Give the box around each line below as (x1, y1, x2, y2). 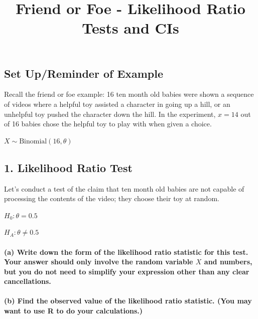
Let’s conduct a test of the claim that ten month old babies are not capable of (4, 183, 244, 194)
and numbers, (204, 256, 252, 267)
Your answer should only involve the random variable (4, 256, 193, 267)
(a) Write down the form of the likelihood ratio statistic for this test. (4, 246, 248, 257)
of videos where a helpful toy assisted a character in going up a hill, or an (4, 98, 230, 109)
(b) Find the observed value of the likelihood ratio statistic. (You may (4, 295, 252, 306)
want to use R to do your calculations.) (4, 305, 143, 316)
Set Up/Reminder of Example (4, 65, 164, 81)
